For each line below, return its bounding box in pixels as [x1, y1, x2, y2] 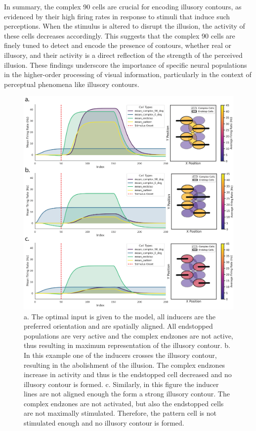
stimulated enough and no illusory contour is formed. [24, 418, 184, 428]
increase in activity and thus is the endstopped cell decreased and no [24, 369, 232, 380]
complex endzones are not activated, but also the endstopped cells [24, 398, 224, 408]
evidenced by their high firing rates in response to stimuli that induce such [4, 11, 230, 21]
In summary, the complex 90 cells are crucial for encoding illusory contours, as [4, 1, 242, 11]
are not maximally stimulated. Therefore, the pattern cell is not [24, 408, 216, 418]
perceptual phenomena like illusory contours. [4, 79, 139, 89]
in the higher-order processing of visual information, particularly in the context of [4, 69, 252, 80]
